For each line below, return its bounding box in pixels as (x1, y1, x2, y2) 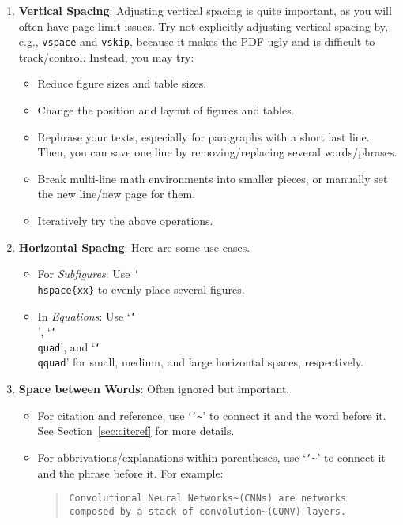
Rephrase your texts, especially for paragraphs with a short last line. (37, 128, 370, 144)
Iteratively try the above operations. (37, 212, 213, 228)
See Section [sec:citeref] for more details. (37, 422, 235, 439)
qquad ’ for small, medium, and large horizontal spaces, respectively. (37, 354, 363, 370)
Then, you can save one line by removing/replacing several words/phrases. (37, 144, 397, 160)
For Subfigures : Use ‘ (37, 265, 140, 282)
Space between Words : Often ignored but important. (18, 381, 290, 397)
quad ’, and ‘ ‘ (37, 338, 100, 354)
